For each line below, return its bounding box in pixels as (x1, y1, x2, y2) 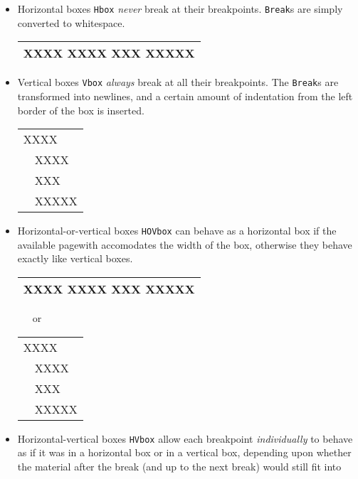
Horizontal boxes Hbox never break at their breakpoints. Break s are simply (17, 1, 343, 16)
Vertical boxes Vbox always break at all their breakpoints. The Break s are (17, 75, 339, 90)
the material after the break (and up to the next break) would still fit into (17, 458, 342, 473)
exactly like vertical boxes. (17, 251, 133, 266)
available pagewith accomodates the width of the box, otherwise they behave (17, 237, 352, 252)
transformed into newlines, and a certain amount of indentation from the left (17, 88, 353, 103)
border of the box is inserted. (17, 102, 144, 117)
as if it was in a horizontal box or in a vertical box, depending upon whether (17, 445, 352, 460)
